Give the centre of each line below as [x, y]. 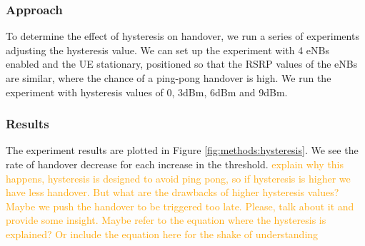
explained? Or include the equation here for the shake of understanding [162, 234]
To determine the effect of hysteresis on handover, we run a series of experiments [182, 36]
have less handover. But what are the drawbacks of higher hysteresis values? [172, 192]
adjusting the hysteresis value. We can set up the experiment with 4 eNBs [167, 50]
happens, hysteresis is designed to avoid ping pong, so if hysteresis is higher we [178, 178]
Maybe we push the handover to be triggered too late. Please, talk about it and [180, 206]
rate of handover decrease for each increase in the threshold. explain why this [175, 164]
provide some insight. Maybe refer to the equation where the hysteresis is [166, 220]
